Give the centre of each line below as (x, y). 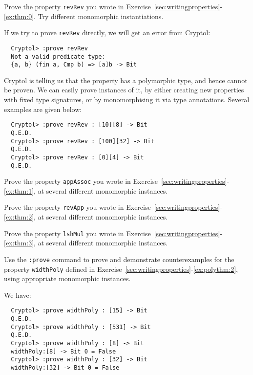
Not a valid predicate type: (58, 56)
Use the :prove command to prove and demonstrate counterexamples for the (119, 259)
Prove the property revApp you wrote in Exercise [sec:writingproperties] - (113, 207)
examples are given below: (43, 109)
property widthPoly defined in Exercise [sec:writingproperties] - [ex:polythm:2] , (121, 269)
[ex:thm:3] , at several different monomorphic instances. (86, 243)
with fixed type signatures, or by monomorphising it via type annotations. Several (127, 99)
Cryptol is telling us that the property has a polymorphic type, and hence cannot (126, 80)
